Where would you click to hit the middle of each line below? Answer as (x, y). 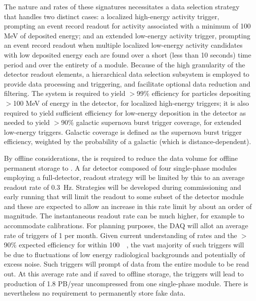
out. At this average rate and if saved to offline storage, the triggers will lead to (124, 274)
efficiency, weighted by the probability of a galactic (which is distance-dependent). (128, 141)
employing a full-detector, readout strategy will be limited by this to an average (124, 177)
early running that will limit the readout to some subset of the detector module (124, 196)
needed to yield (27, 122)
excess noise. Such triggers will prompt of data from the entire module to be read (127, 264)
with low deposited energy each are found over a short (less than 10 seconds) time (128, 54)
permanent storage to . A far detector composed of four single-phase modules (120, 167)
